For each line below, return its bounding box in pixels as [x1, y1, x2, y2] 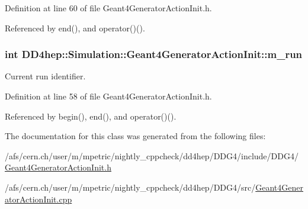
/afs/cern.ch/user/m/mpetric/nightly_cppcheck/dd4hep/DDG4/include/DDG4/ [5, 149, 299, 162]
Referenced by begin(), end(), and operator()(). [5, 110, 177, 122]
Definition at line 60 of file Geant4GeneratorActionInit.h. [5, 2, 212, 14]
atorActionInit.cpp [5, 192, 72, 205]
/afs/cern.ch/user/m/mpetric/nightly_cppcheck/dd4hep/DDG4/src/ [5, 181, 256, 193]
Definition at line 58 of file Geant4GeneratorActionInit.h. [5, 90, 212, 102]
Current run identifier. [5, 70, 86, 82]
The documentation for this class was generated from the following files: [5, 130, 266, 142]
